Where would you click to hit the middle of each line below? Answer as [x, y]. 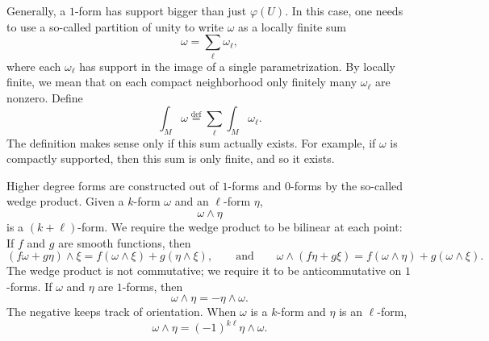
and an [192, 201]
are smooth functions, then [125, 242]
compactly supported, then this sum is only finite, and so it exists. [171, 158]
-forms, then [153, 286]
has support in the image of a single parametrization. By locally [237, 66]
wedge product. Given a [65, 201]
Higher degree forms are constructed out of [113, 185]
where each [34, 66]
